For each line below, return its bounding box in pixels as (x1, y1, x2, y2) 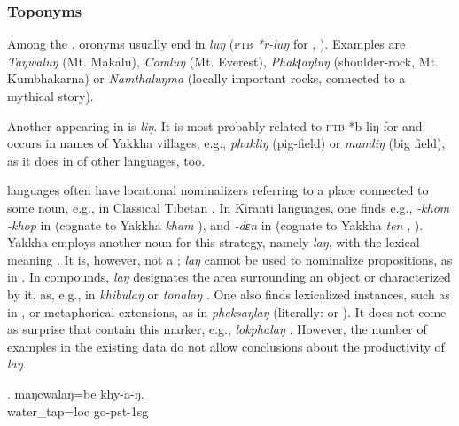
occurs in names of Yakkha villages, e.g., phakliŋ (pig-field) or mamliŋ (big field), (7, 134, 446, 152)
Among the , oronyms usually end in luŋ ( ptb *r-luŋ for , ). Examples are (7, 35, 406, 53)
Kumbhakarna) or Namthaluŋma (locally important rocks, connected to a (7, 69, 406, 88)
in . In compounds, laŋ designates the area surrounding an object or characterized (7, 267, 451, 286)
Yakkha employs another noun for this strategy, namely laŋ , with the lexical (7, 233, 420, 252)
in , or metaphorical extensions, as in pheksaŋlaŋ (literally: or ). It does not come (7, 302, 447, 321)
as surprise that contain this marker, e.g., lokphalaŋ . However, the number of (7, 320, 427, 338)
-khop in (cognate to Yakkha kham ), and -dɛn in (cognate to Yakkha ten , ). (7, 215, 424, 234)
